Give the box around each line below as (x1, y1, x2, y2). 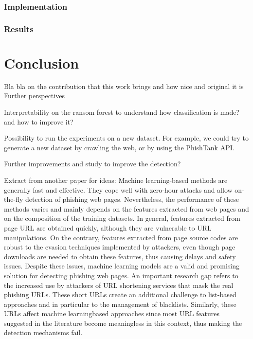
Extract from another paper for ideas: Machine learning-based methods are (4, 175, 228, 185)
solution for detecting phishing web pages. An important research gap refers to (4, 270, 238, 280)
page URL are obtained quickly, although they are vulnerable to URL (4, 222, 212, 232)
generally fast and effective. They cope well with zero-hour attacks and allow (4, 184, 233, 195)
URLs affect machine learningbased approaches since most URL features (4, 308, 220, 319)
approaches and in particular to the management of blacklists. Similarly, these (4, 299, 236, 309)
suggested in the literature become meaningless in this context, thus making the (4, 318, 242, 328)
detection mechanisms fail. (4, 327, 83, 338)
